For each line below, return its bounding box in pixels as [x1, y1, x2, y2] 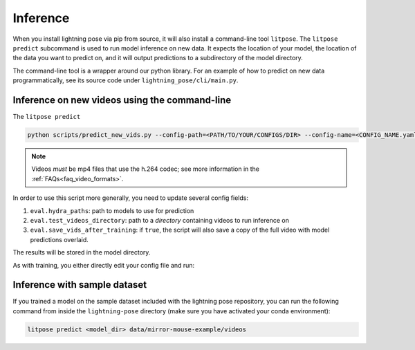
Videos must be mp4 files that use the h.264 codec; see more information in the [31, 165, 259, 173]
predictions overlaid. [30, 235, 89, 243]
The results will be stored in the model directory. [12, 248, 151, 257]
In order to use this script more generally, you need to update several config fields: [12, 194, 249, 202]
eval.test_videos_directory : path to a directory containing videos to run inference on [30, 216, 290, 224]
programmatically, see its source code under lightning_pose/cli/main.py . [12, 76, 239, 84]
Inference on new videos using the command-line [12, 94, 232, 106]
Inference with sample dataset [12, 279, 147, 291]
